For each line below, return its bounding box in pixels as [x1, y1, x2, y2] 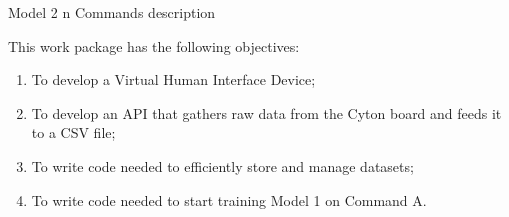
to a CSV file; [31, 122, 116, 143]
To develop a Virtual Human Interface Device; [31, 69, 316, 90]
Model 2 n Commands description [8, 2, 216, 22]
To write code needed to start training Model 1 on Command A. [31, 189, 427, 210]
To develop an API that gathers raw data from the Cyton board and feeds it [31, 102, 502, 123]
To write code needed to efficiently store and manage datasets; [31, 155, 414, 176]
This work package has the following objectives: [8, 35, 300, 56]
